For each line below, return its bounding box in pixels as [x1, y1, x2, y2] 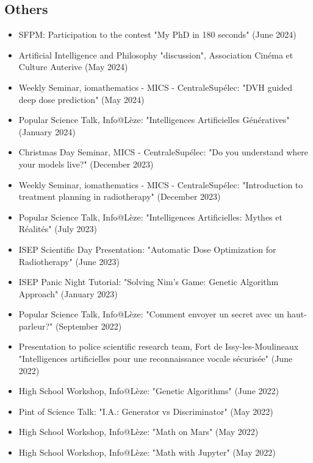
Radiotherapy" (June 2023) [18, 255, 120, 267]
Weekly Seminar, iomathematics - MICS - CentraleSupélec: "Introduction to [18, 178, 303, 191]
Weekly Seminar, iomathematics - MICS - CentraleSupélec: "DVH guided [18, 80, 292, 93]
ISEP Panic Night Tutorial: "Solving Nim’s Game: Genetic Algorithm [18, 275, 279, 288]
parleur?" [18, 319, 53, 332]
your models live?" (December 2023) [18, 157, 154, 170]
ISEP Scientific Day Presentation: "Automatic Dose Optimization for [18, 242, 276, 255]
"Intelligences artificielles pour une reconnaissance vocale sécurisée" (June [18, 352, 293, 365]
